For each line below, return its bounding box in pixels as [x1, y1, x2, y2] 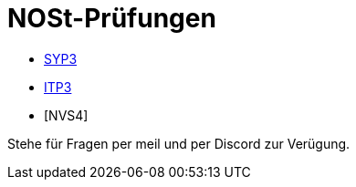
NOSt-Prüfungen [7, 3, 216, 34]
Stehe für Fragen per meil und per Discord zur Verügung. [7, 135, 351, 151]
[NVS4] [44, 107, 89, 123]
